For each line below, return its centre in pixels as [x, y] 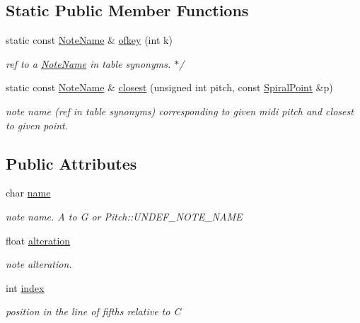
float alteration [38, 240]
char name [28, 193]
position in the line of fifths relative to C [93, 311]
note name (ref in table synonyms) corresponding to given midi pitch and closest [180, 111]
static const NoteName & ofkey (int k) [89, 40]
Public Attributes [71, 163]
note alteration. [39, 264]
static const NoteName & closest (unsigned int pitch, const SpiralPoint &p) [169, 87]
